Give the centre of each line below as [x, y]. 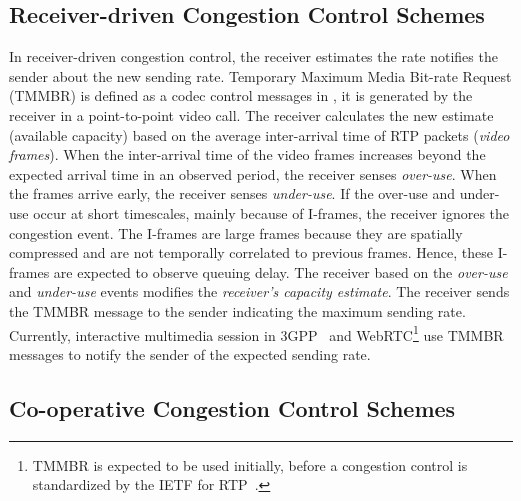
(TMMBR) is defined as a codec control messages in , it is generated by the [241, 95]
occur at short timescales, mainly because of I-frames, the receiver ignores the [271, 212]
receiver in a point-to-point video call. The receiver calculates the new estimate [251, 114]
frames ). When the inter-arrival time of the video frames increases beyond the [247, 154]
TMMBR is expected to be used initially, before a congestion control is [250, 464]
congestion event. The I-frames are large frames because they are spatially [236, 232]
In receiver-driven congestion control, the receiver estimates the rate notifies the [253, 56]
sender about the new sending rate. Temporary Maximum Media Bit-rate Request [260, 75]
